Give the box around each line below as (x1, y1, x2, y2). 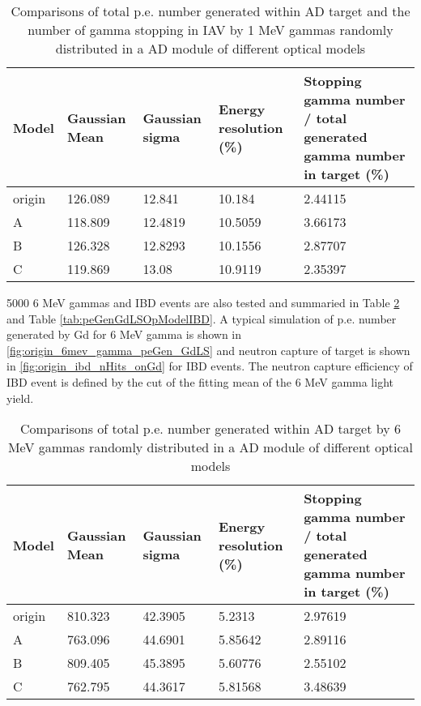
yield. (6, 389, 34, 406)
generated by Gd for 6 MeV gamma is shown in (6, 326, 242, 343)
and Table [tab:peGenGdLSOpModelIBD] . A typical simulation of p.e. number (6, 310, 397, 327)
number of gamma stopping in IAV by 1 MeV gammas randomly (28, 20, 393, 39)
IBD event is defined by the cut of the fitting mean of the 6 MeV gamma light (6, 373, 393, 390)
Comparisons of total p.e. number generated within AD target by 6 (20, 419, 401, 439)
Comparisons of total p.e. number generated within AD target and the (11, 2, 410, 20)
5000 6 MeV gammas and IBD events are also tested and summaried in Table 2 (6, 294, 400, 310)
